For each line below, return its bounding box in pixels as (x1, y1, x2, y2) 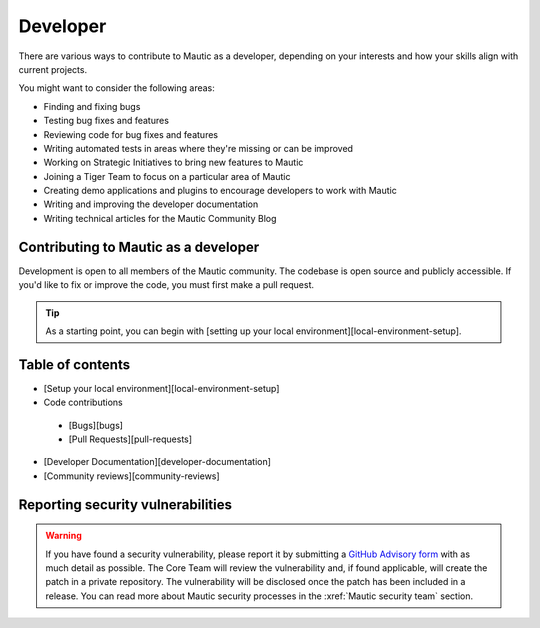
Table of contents (18, 356, 130, 373)
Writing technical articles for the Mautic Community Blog (43, 212, 277, 224)
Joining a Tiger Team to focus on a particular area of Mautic (43, 170, 291, 182)
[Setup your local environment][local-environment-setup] (43, 382, 280, 394)
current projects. (18, 63, 88, 75)
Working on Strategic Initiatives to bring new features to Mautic (43, 156, 304, 169)
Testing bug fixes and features (43, 115, 170, 127)
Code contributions (43, 396, 124, 409)
